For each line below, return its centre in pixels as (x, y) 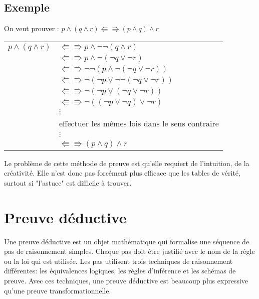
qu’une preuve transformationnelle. (58, 290)
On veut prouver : (32, 28)
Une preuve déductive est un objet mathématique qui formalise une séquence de (127, 241)
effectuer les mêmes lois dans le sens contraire (139, 123)
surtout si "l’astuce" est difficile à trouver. (68, 182)
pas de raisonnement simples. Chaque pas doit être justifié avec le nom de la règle (129, 251)
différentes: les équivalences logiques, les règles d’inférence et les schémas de (120, 271)
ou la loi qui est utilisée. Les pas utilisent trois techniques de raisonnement (118, 261)
